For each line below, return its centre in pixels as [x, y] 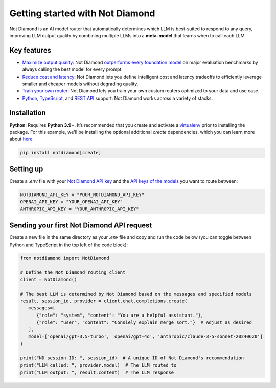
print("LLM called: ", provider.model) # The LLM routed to [98, 365]
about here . [22, 139]
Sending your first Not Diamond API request [81, 225]
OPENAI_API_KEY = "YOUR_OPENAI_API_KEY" [71, 202]
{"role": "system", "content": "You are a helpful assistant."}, [120, 315]
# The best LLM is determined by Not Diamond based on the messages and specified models [136, 294]
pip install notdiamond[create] [61, 153]
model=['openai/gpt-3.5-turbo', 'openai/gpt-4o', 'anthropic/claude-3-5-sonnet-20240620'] [146, 336]
